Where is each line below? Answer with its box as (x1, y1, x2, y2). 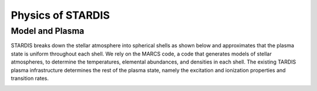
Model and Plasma (11, 26, 85, 36)
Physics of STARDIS (11, 9, 110, 22)
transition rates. (11, 75, 49, 82)
